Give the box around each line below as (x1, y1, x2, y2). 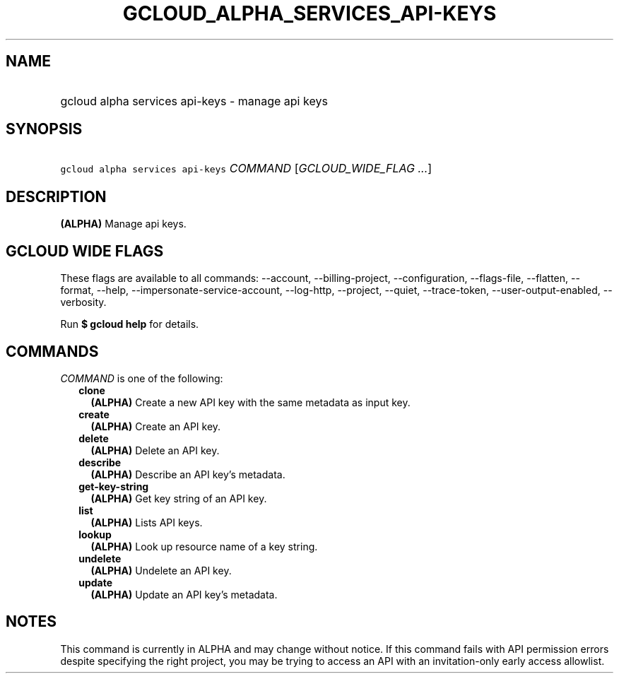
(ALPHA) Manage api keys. (60, 218, 187, 230)
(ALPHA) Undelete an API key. (90, 564, 232, 577)
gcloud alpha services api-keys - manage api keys (60, 93, 328, 108)
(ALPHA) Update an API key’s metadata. (90, 588, 278, 601)
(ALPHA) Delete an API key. (90, 444, 220, 456)
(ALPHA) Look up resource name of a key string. (90, 540, 318, 553)
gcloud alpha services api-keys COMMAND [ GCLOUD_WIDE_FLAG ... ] (60, 161, 432, 176)
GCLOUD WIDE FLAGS (6, 242, 164, 260)
